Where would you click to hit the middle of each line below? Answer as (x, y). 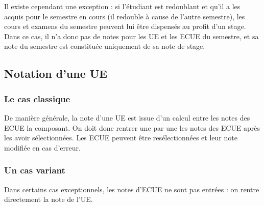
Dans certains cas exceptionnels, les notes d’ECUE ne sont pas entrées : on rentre (132, 189)
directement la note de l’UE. (49, 199)
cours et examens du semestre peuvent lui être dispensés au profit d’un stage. (125, 26)
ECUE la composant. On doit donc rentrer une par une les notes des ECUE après (132, 127)
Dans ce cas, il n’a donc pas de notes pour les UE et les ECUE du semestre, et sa (131, 36)
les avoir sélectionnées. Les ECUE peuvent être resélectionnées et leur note (121, 138)
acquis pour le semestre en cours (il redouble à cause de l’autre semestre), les (125, 16)
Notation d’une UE (56, 73)
